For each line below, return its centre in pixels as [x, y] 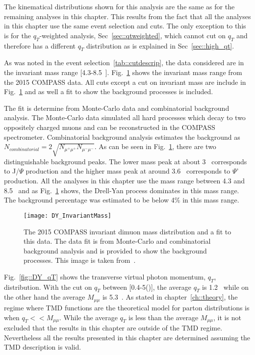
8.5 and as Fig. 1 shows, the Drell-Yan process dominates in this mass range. [122, 190]
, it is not [227, 317]
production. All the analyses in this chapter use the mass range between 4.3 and [124, 181]
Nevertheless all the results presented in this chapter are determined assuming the [127, 337]
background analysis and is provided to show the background [115, 250]
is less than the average [163, 317]
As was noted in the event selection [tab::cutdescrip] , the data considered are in [124, 63]
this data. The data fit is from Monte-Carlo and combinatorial [117, 241]
